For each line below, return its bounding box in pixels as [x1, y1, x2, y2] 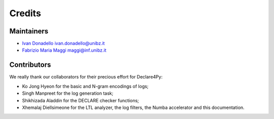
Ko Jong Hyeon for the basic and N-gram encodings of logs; [22, 83, 149, 89]
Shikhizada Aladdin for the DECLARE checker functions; [22, 97, 139, 103]
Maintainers [9, 27, 49, 35]
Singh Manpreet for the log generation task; [22, 90, 114, 96]
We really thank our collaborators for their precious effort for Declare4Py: [9, 74, 163, 80]
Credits [9, 8, 42, 19]
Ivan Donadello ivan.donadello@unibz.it [22, 41, 105, 47]
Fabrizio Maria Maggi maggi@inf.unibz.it [22, 47, 107, 53]
